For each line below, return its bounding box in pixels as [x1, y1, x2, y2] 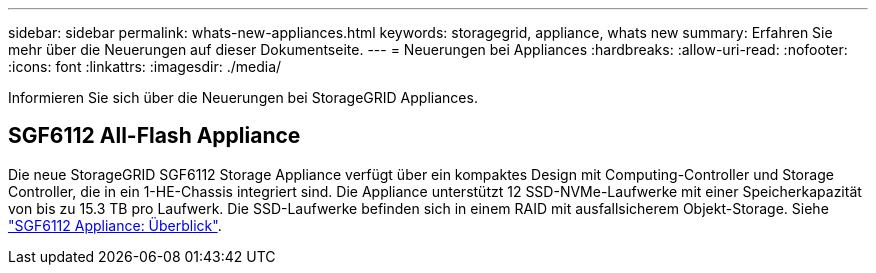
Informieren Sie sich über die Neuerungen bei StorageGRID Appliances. [8, 89, 478, 106]
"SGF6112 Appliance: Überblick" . [8, 216, 222, 234]
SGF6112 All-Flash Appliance [8, 123, 301, 149]
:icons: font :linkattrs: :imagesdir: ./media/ [8, 58, 282, 75]
